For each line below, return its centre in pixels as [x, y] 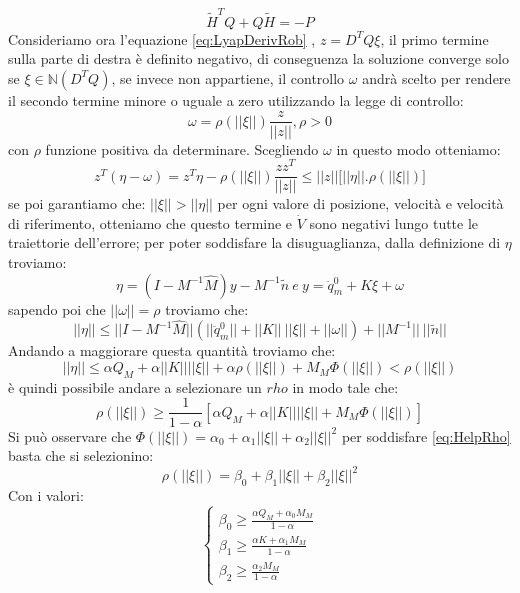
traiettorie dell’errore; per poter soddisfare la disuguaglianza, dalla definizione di [254, 242]
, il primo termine [434, 38]
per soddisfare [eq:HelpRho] [426, 435]
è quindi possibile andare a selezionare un [135, 386]
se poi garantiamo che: [77, 203]
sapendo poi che [57, 308]
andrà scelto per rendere [436, 77]
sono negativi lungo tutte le [394, 222]
